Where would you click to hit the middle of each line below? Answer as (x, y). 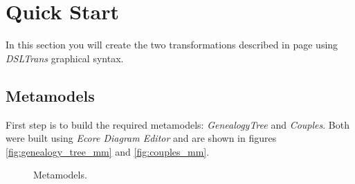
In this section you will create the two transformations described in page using (172, 45)
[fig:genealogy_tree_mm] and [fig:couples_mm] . (108, 151)
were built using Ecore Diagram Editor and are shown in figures (141, 138)
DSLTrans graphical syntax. (65, 58)
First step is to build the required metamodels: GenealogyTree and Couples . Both (177, 124)
